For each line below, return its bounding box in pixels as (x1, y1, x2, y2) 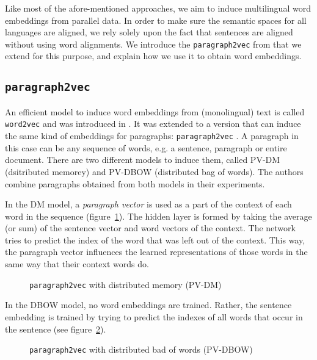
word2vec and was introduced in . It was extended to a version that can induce (5, 117, 301, 130)
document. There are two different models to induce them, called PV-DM (5, 153, 280, 166)
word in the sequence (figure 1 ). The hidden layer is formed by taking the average (5, 209, 312, 222)
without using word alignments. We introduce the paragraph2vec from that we (5, 37, 302, 50)
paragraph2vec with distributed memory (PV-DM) (29, 278, 222, 290)
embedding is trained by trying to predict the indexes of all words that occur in (5, 310, 303, 323)
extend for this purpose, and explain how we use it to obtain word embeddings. (5, 49, 302, 62)
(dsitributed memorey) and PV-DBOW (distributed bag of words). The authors (5, 165, 304, 178)
